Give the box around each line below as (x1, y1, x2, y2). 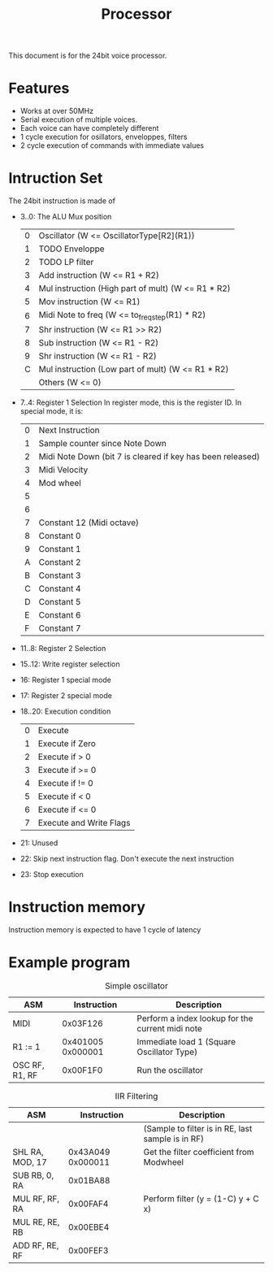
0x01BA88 (67, 1175, 110, 1187)
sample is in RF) (143, 1133, 205, 1144)
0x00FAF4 (67, 1198, 109, 1209)
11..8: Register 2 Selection (19, 644, 106, 653)
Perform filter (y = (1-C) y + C (143, 1193, 259, 1205)
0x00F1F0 (62, 1065, 103, 1076)
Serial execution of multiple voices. (19, 115, 138, 124)
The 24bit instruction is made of (8, 196, 116, 206)
